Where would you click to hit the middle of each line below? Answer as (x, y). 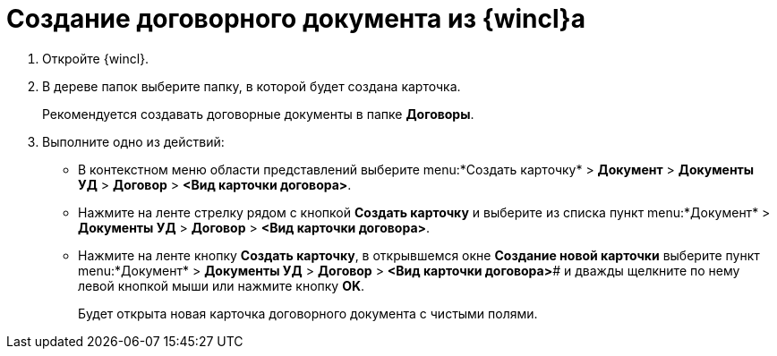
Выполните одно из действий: (133, 141)
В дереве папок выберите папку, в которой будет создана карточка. (252, 86)
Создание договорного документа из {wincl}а (296, 19)
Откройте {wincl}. (96, 58)
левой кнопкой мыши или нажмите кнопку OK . (222, 285)
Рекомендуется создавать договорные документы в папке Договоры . (258, 114)
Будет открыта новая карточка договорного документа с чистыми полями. (308, 313)
